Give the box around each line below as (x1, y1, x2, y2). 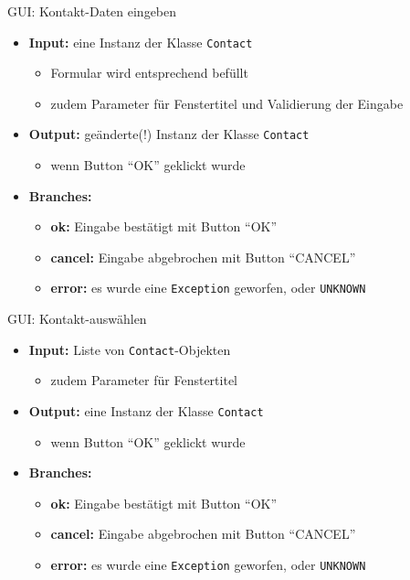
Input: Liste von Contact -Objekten (28, 339, 231, 359)
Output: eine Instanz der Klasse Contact (28, 401, 264, 420)
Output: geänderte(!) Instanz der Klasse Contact (28, 124, 310, 144)
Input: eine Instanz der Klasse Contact (28, 32, 253, 51)
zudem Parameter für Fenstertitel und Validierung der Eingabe (50, 93, 404, 113)
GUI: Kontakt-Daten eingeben (7, 2, 177, 20)
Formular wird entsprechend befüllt (50, 63, 248, 82)
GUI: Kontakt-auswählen (7, 309, 147, 328)
